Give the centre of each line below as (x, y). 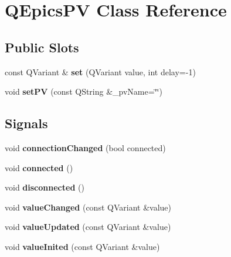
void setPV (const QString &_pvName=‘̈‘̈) (84, 91)
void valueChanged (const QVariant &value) (88, 207)
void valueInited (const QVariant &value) (82, 246)
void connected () (39, 167)
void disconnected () (45, 187)
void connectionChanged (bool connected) (85, 147)
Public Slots (42, 47)
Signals (26, 123)
